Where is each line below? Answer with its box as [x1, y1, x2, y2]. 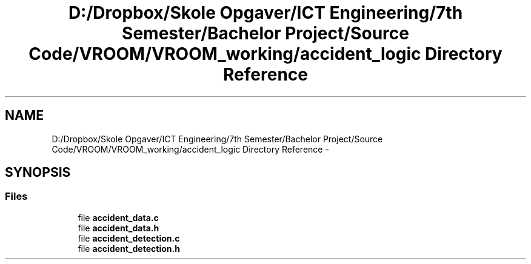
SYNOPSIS [5, 165, 71, 180]
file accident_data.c [78, 212, 159, 223]
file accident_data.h [78, 222, 159, 233]
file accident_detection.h [78, 243, 180, 254]
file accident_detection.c [78, 233, 180, 243]
